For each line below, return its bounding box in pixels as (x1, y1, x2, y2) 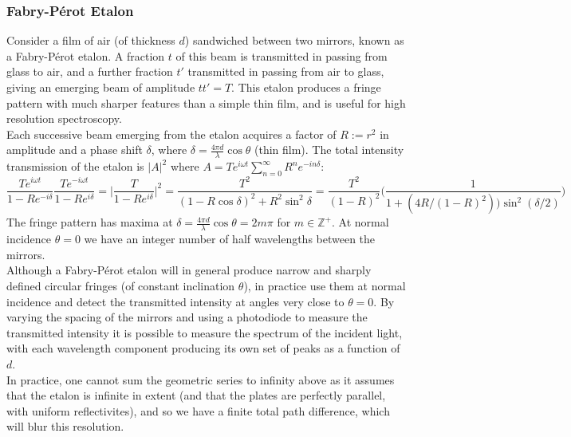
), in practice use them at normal (243, 278, 406, 294)
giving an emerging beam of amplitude (6, 79, 195, 95)
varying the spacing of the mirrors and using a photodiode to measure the (6, 309, 368, 325)
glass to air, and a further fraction (6, 63, 173, 80)
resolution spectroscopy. (6, 110, 122, 127)
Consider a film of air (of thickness (6, 32, 175, 49)
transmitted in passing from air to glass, (187, 63, 384, 80)
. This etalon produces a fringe (231, 79, 381, 95)
